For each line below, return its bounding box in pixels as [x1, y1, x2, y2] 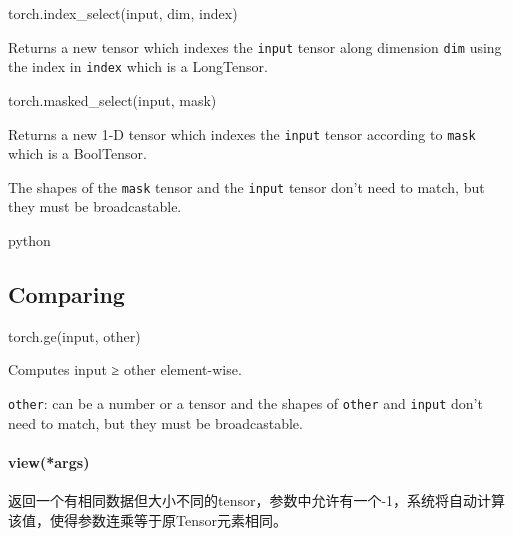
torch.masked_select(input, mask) [8, 89, 217, 110]
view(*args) [8, 451, 90, 472]
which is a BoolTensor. [8, 143, 147, 164]
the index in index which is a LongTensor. [8, 56, 268, 77]
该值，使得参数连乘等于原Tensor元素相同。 [8, 509, 287, 530]
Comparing [8, 278, 125, 309]
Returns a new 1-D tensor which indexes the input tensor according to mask [8, 123, 476, 144]
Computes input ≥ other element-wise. [8, 359, 242, 380]
